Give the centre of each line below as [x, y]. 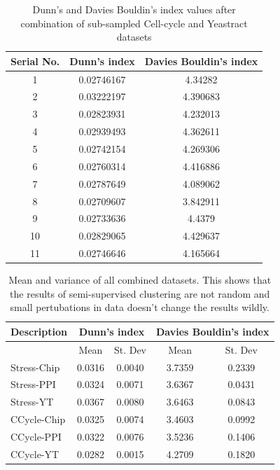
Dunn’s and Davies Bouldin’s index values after [134, 9]
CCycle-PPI [36, 436]
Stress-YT [32, 402]
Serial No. [35, 61]
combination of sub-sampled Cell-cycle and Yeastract [134, 23]
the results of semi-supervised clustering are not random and [140, 293]
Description [39, 331]
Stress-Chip [35, 367]
